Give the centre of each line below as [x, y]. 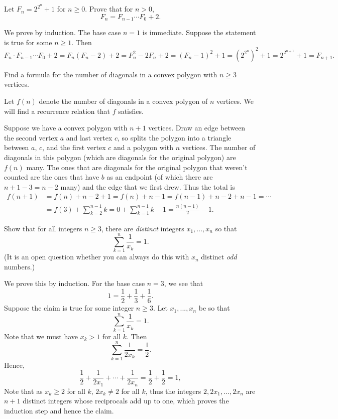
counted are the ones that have [52, 177]
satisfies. [131, 111]
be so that [214, 308]
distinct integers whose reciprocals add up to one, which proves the [126, 401]
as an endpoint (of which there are [160, 177]
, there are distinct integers [143, 228]
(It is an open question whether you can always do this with [97, 257]
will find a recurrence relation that [57, 111]
